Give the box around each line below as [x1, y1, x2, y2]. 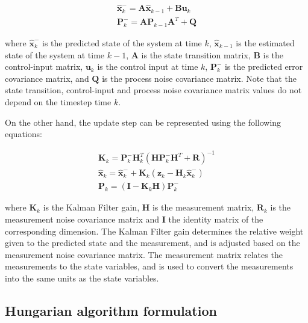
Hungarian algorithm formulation [5, 301, 217, 319]
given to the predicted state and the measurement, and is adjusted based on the [5, 236, 300, 249]
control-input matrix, [5, 60, 83, 73]
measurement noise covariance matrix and [5, 212, 160, 225]
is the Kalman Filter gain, [43, 201, 140, 214]
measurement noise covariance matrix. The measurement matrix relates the [5, 248, 283, 260]
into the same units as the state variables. [5, 271, 159, 284]
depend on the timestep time [5, 96, 112, 108]
